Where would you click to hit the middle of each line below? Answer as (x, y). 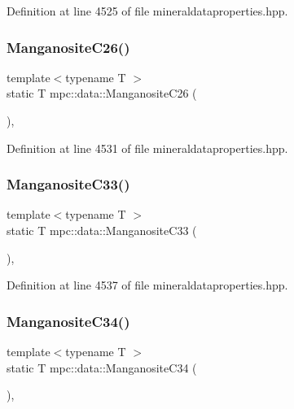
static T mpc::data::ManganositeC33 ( (102, 230)
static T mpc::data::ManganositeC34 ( (102, 367)
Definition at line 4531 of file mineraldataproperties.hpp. (147, 148)
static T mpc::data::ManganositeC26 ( (102, 93)
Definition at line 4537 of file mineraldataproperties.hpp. (147, 285)
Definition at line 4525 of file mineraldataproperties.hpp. (147, 11)
